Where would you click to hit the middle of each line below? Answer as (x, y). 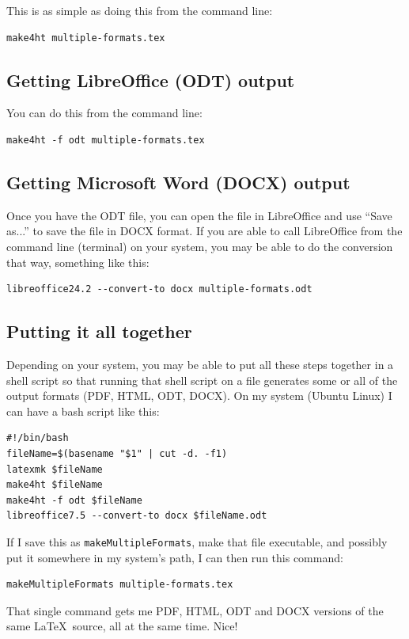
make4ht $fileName (55, 485)
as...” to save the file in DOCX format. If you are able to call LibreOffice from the (204, 231)
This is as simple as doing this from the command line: (140, 10)
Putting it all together (99, 331)
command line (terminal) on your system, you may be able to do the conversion (200, 246)
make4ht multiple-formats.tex (86, 38)
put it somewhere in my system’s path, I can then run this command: (175, 557)
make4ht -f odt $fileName (74, 500)
